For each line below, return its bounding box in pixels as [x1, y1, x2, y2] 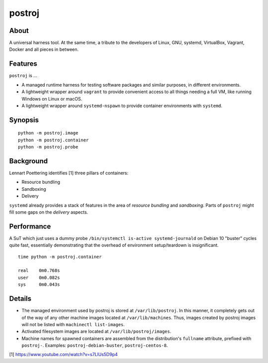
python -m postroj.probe [18, 144, 78, 150]
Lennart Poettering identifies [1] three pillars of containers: [9, 170, 129, 176]
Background [9, 157, 48, 165]
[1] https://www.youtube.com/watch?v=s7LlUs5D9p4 [9, 352, 118, 358]
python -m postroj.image [18, 130, 78, 136]
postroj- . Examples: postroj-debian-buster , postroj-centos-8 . [21, 343, 168, 349]
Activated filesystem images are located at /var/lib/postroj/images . [21, 329, 171, 335]
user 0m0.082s [18, 274, 60, 280]
